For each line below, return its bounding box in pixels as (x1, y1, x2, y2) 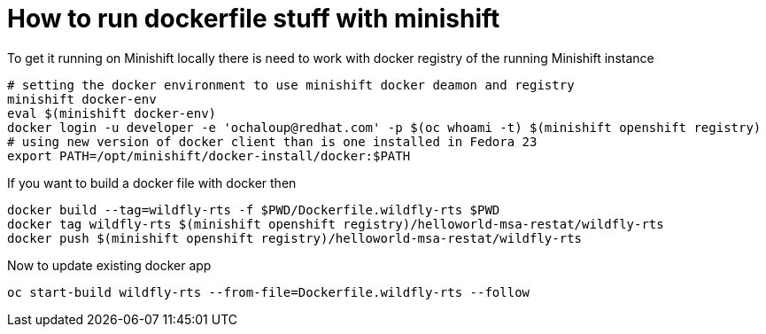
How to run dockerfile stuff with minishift (7, 4, 500, 34)
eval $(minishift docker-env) (7, 105, 217, 120)
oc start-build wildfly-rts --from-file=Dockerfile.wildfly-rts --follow (7, 284, 530, 299)
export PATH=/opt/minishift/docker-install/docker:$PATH (7, 148, 411, 163)
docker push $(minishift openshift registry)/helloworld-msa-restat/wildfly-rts (7, 230, 583, 245)
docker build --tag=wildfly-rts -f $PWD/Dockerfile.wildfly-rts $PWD (7, 202, 500, 217)
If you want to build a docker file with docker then (7, 175, 297, 190)
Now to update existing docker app (7, 257, 212, 273)
